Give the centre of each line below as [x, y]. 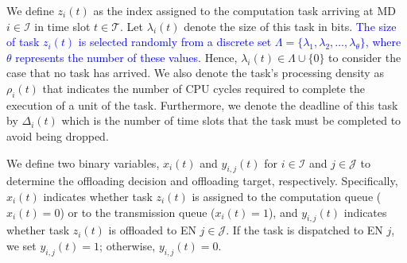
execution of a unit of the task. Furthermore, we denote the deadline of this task [202, 104]
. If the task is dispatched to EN [304, 230]
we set [21, 245]
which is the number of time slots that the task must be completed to [231, 120]
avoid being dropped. [58, 135]
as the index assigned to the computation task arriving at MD [244, 10]
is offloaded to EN [152, 230]
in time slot [62, 26]
